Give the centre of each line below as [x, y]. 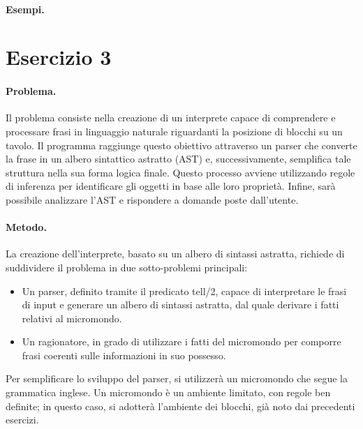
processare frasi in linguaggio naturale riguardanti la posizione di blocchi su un [174, 131]
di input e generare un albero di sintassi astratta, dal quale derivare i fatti [180, 304]
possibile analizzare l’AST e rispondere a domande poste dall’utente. [152, 199]
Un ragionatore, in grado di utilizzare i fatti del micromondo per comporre [181, 341]
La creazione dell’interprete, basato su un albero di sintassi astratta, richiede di [175, 254]
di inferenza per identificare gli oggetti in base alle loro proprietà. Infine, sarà [171, 186]
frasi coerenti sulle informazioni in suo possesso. [124, 355]
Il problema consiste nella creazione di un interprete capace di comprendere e [171, 118]
